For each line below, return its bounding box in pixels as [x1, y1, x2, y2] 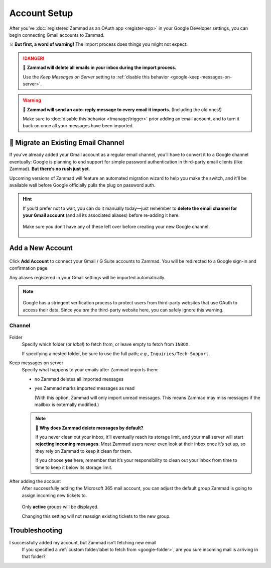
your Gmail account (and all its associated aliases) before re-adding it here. [23, 212, 180, 218]
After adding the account [9, 478, 61, 484]
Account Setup [9, 8, 73, 19]
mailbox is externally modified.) [34, 401, 99, 408]
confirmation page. [9, 265, 49, 271]
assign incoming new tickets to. [22, 492, 87, 498]
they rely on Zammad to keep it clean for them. [35, 448, 132, 454]
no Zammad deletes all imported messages [34, 376, 124, 382]
